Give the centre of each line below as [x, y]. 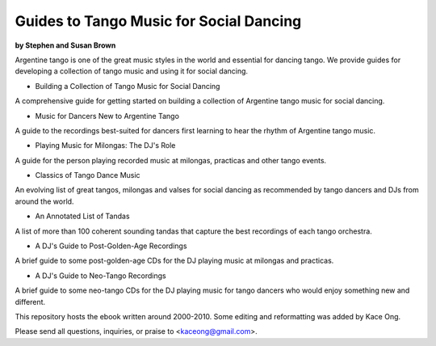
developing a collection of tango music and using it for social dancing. [132, 71]
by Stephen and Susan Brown [65, 45]
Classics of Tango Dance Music [88, 175]
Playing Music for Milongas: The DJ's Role [105, 146]
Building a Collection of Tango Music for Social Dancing [128, 86]
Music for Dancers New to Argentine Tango [107, 116]
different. [30, 302]
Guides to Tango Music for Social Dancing [158, 21]
